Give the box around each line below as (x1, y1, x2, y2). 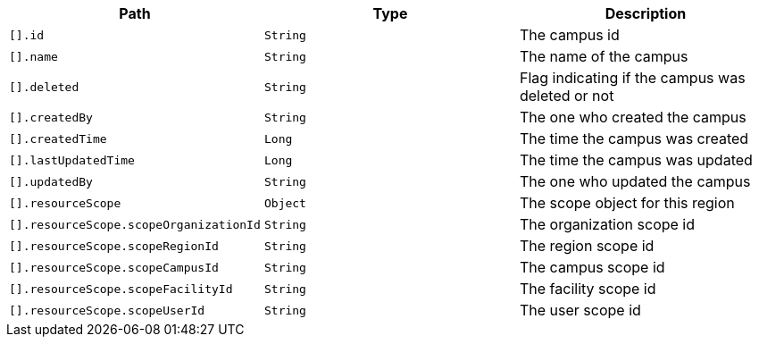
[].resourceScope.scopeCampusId (9, 260, 219, 274)
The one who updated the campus (519, 172, 751, 190)
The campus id (519, 26, 620, 44)
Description (605, 4, 687, 22)
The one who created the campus (519, 108, 746, 126)
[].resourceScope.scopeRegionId (9, 239, 219, 253)
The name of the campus (519, 47, 688, 65)
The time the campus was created (519, 130, 749, 147)
